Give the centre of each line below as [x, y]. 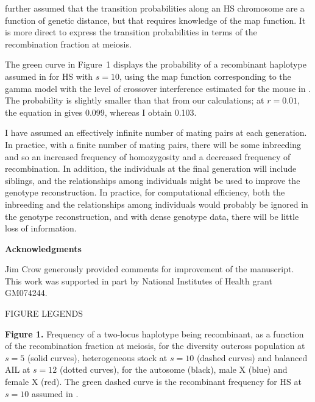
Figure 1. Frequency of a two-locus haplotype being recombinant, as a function [154, 333]
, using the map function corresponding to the [205, 76]
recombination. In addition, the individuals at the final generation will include [151, 168]
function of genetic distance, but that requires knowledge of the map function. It [155, 20]
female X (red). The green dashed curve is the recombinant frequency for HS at [153, 382]
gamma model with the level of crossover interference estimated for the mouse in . [158, 88]
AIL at [18, 369]
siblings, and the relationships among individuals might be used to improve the [153, 180]
